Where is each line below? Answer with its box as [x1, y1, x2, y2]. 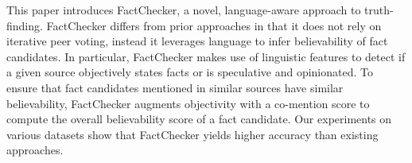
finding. [6, 17, 43, 33]
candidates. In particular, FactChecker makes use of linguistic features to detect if [6, 48, 406, 64]
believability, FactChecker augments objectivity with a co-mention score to [6, 95, 370, 111]
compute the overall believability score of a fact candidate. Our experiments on [6, 111, 392, 127]
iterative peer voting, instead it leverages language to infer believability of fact [6, 33, 388, 49]
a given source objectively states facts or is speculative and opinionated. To [6, 64, 373, 80]
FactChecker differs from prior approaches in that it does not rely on [46, 17, 382, 33]
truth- [364, 2, 394, 17]
